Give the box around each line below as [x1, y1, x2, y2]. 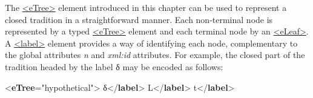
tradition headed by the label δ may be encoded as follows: [5, 60, 223, 73]
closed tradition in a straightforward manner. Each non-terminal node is [5, 13, 273, 25]
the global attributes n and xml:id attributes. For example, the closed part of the [5, 48, 305, 61]
